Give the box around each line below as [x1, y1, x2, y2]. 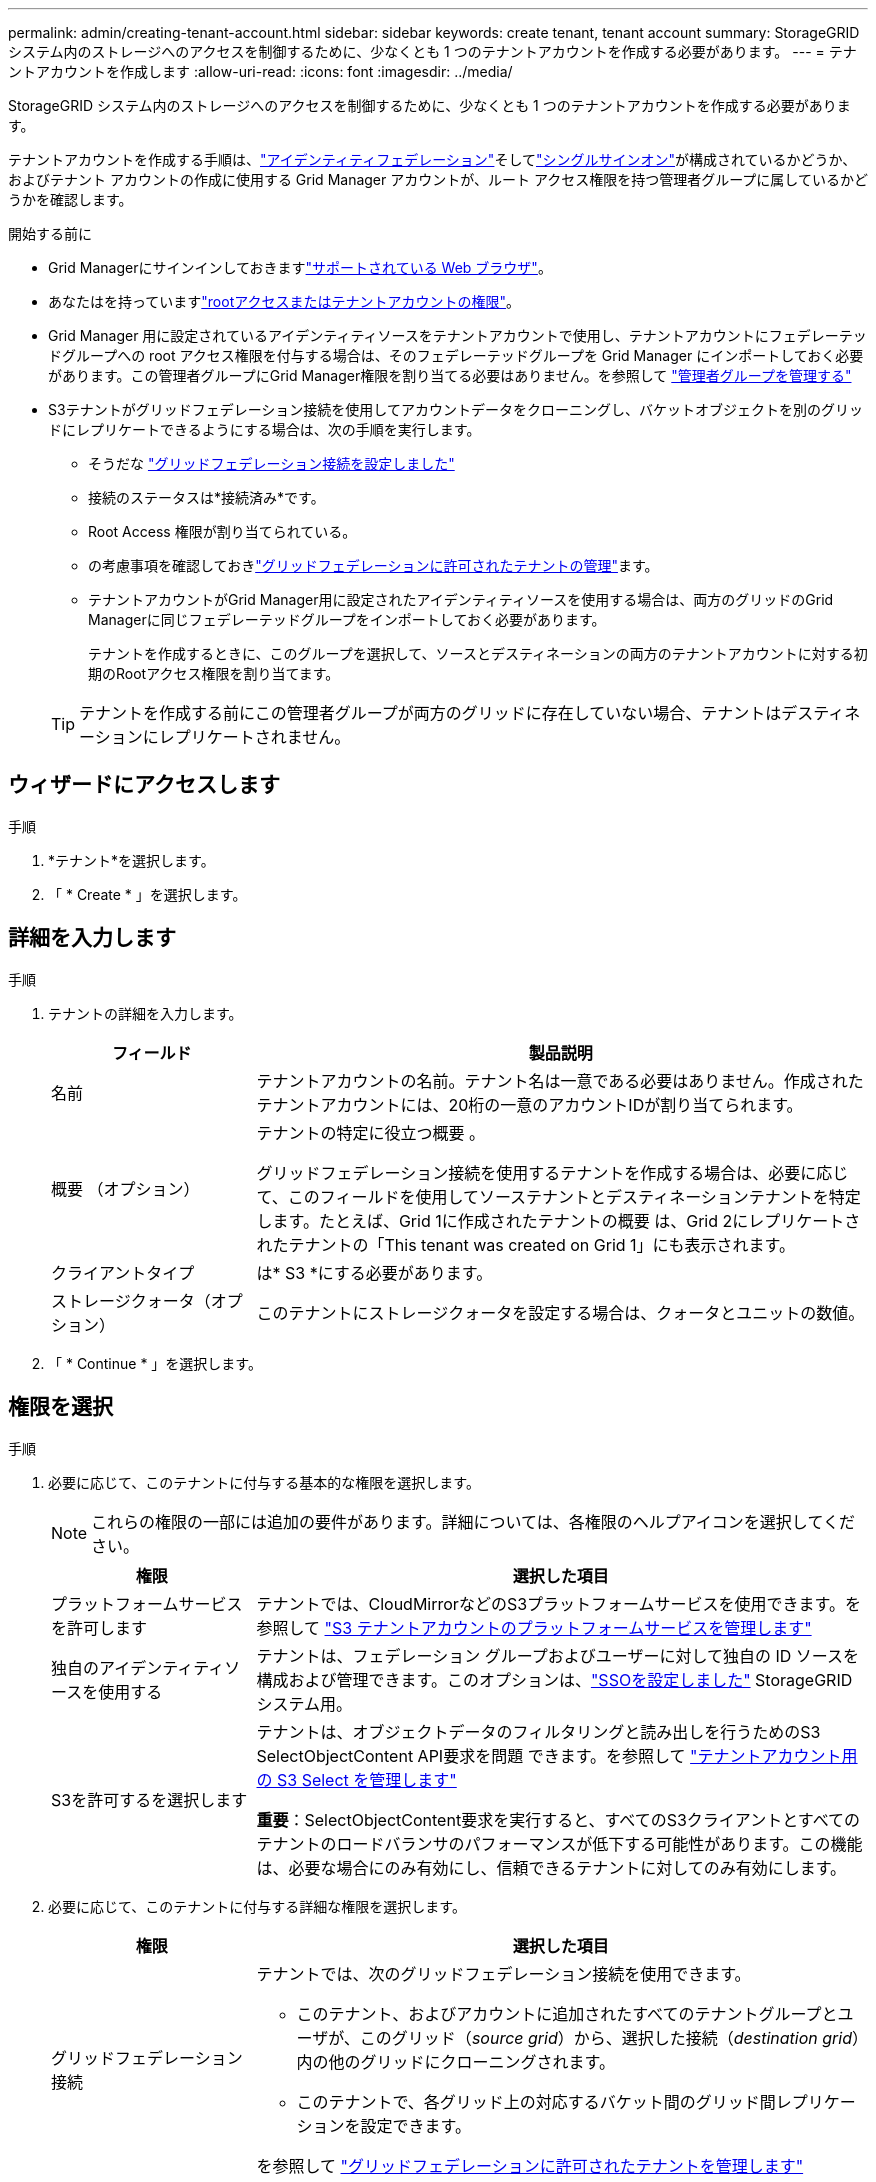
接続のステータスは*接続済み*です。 [88, 489, 325, 506]
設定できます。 [360, 2115, 471, 2136]
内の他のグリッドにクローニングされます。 [296, 2051, 615, 2072]
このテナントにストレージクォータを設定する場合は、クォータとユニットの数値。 [256, 1302, 865, 1323]
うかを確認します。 [8, 191, 133, 208]
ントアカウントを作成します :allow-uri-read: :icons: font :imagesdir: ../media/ [8, 63, 513, 80]
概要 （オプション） [51, 1178, 200, 1199]
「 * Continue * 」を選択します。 [48, 1354, 262, 1372]
